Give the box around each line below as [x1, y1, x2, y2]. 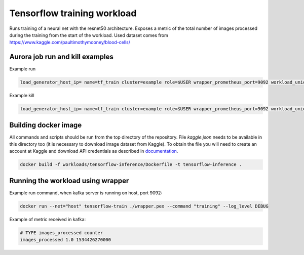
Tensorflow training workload [9, 8, 137, 19]
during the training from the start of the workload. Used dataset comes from [9, 32, 168, 38]
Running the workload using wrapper [9, 176, 129, 185]
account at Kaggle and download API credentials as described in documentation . [9, 148, 178, 154]
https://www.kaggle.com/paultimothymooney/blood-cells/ [9, 39, 130, 46]
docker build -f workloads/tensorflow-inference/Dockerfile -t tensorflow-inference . [20, 162, 242, 167]
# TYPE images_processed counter [20, 230, 103, 235]
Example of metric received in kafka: [9, 216, 86, 222]
